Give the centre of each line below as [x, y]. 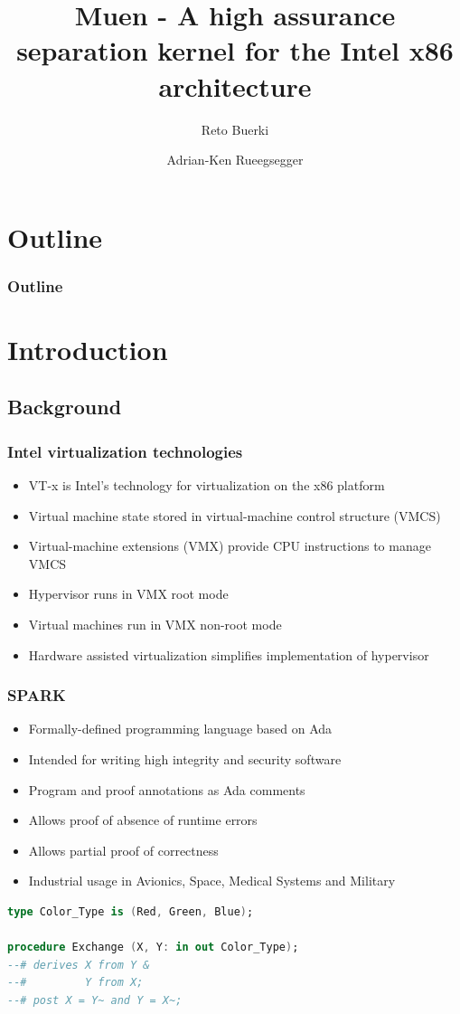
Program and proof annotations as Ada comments [167, 789]
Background [65, 407]
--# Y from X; [75, 983]
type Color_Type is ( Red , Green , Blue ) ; [131, 912]
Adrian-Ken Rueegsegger [235, 160]
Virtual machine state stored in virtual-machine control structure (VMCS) [235, 515]
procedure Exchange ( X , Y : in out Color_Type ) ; [153, 948]
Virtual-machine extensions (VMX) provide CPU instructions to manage [230, 546]
